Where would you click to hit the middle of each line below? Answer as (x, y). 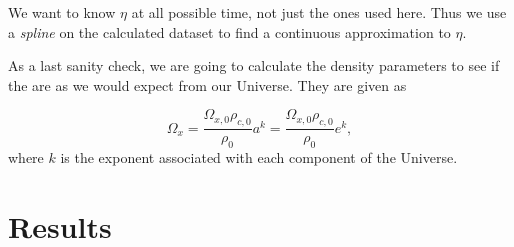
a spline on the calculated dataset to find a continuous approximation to (229, 31)
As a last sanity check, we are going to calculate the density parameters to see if (254, 65)
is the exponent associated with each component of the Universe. (259, 157)
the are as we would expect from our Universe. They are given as (207, 84)
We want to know (62, 12)
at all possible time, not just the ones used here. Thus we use (319, 12)
